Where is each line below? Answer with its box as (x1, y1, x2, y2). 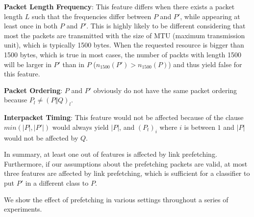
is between (184, 121, 215, 132)
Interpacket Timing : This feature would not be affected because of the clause (4, 112, 244, 122)
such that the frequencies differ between (32, 11, 152, 21)
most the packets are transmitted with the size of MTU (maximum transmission (4, 30, 245, 40)
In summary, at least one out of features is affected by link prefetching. (4, 149, 217, 159)
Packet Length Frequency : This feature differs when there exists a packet (4, 1, 235, 11)
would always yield (52, 121, 109, 132)
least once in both (4, 21, 58, 31)
